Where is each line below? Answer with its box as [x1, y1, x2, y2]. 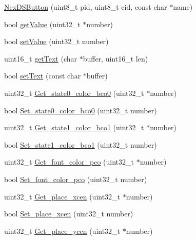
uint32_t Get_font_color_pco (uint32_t [4, 156, 134, 167]
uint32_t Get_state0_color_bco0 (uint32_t [4, 87, 144, 98]
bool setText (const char [4, 70, 81, 81]
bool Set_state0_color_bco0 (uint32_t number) [4, 105, 157, 115]
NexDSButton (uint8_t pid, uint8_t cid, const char [4, 2, 167, 12]
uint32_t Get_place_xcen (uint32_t [4, 191, 121, 202]
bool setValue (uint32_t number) [4, 36, 109, 47]
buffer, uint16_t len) [83, 53, 148, 64]
